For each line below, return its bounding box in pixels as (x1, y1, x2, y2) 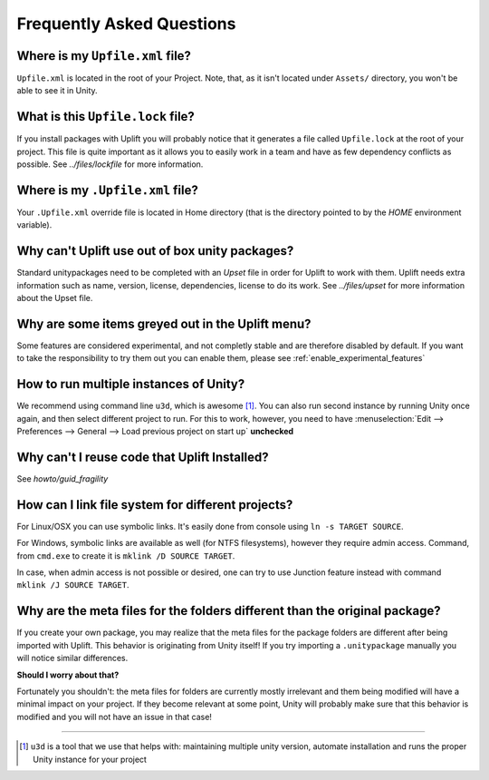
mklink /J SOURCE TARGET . (16, 580, 129, 590)
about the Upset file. (16, 293, 93, 304)
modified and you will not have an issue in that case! (16, 711, 213, 722)
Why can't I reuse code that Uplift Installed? (16, 449, 269, 464)
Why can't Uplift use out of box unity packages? (16, 243, 294, 258)
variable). (16, 219, 53, 230)
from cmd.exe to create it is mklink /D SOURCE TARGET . (16, 550, 235, 561)
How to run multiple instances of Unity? (16, 376, 245, 392)
